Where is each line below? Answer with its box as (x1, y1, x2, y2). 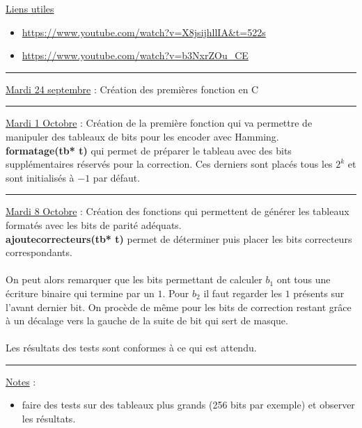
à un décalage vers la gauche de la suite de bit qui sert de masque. (6, 313, 288, 328)
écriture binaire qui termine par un (6, 285, 155, 300)
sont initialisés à (6, 170, 74, 184)
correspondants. (6, 245, 72, 260)
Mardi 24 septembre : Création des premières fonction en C (6, 81, 259, 96)
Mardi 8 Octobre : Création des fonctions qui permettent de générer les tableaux (6, 204, 349, 219)
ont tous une (276, 272, 331, 287)
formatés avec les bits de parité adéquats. (6, 217, 182, 232)
